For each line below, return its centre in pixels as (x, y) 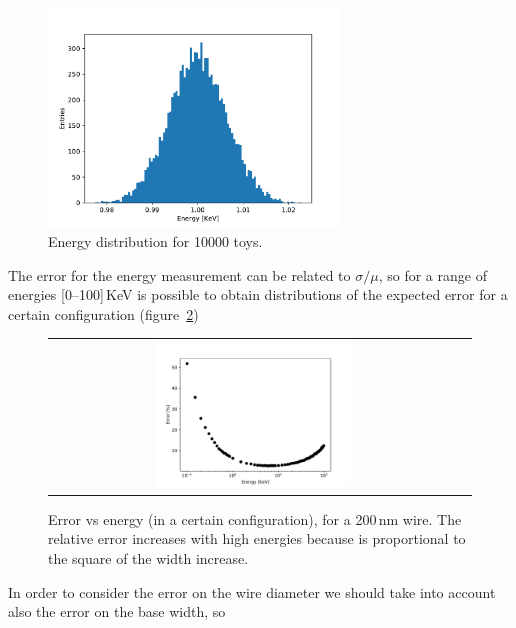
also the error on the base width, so (117, 611)
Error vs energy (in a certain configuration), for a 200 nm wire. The (255, 518)
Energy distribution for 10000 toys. (155, 241)
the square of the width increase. (148, 557)
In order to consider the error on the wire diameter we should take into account (252, 591)
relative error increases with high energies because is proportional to (257, 538)
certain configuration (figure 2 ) (103, 313)
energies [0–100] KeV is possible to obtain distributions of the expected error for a (258, 294)
